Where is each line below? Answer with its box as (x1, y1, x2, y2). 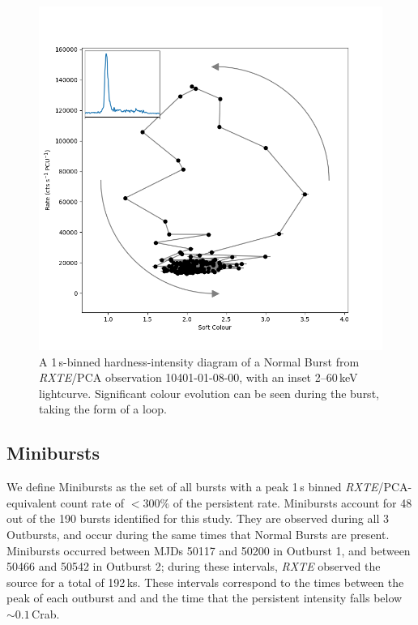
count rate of (60, 494, 125, 511)
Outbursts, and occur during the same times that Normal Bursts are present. (6, 525, 390, 542)
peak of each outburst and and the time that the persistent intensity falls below (6, 589, 403, 606)
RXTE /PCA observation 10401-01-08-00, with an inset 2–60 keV (39, 369, 358, 386)
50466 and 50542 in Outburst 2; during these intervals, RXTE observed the (6, 558, 381, 575)
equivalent (6, 494, 57, 511)
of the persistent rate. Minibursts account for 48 (173, 494, 412, 511)
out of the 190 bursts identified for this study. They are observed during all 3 (6, 510, 389, 527)
